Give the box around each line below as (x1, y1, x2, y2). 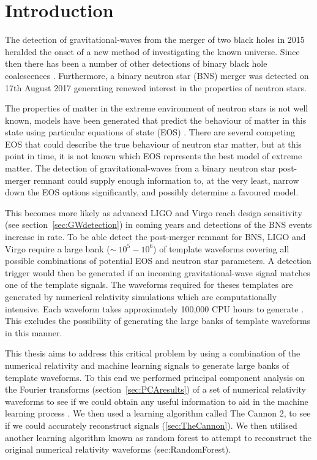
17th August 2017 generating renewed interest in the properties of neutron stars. (5, 81, 307, 94)
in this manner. (5, 326, 62, 339)
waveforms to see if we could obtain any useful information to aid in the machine (5, 394, 308, 407)
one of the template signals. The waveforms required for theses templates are (5, 278, 293, 291)
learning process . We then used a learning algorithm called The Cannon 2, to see (5, 407, 311, 420)
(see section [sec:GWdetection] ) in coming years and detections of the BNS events (5, 218, 312, 231)
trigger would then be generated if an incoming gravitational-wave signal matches (5, 266, 310, 279)
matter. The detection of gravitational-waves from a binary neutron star (5, 162, 275, 175)
